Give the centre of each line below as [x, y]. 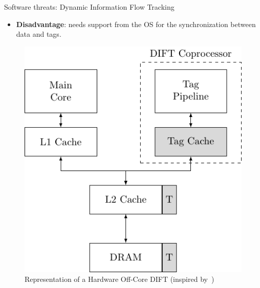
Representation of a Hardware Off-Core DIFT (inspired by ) [120, 279]
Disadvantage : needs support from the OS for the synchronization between [136, 24]
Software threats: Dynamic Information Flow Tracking [89, 7]
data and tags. [39, 34]
